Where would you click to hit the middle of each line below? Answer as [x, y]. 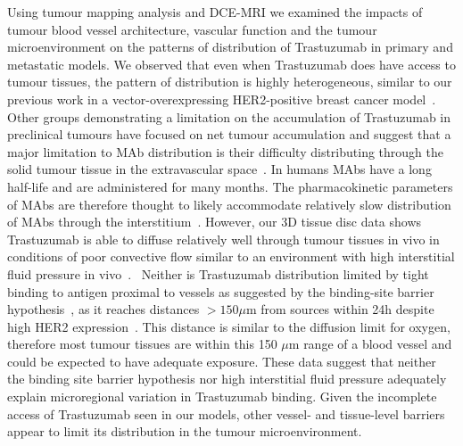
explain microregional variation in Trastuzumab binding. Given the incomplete [222, 396]
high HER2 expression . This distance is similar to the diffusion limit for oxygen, [229, 326]
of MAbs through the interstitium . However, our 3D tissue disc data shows [215, 222]
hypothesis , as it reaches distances [103, 309]
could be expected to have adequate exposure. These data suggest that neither [222, 361]
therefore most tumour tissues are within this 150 [142, 344]
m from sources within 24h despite [340, 309]
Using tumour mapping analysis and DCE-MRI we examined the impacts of [215, 12]
